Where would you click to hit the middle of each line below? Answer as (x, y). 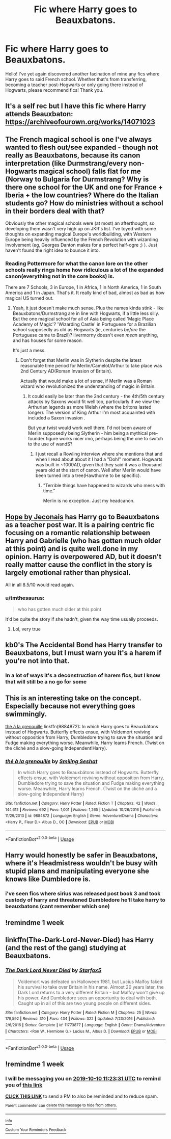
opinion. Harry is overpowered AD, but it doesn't (83, 557)
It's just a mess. (29, 351)
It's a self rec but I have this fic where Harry (76, 106)
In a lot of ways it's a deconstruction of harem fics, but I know (83, 675)
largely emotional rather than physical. (68, 573)
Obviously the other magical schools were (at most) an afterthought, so (80, 223)
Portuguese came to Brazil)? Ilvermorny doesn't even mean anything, (85, 335)
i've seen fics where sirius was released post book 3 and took (83, 893)
